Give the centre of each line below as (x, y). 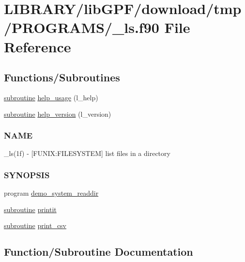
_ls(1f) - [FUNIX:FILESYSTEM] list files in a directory (87, 153)
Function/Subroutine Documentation (99, 252)
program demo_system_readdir (51, 193)
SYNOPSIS (27, 175)
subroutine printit (30, 209)
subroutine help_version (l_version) (58, 114)
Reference (38, 46)
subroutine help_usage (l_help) (51, 97)
